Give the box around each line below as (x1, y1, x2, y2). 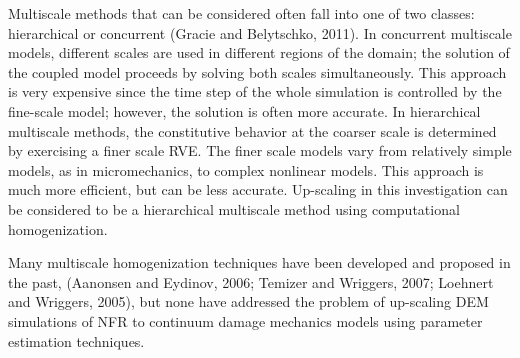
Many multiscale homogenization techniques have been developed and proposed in (8, 252, 511, 273)
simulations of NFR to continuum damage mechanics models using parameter (8, 310, 483, 331)
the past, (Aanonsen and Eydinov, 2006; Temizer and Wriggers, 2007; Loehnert (8, 271, 494, 292)
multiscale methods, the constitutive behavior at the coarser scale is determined (8, 120, 497, 141)
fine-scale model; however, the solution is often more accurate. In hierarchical (8, 100, 481, 121)
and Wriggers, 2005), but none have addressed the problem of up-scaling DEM (8, 291, 489, 312)
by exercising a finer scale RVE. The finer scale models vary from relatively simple (8, 140, 512, 161)
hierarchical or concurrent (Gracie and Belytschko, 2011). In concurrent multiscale (8, 22, 512, 43)
